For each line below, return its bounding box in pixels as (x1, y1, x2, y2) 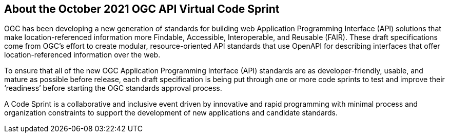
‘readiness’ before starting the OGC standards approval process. (4, 84, 222, 93)
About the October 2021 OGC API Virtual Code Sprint (4, 3, 280, 15)
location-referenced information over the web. (4, 50, 161, 60)
